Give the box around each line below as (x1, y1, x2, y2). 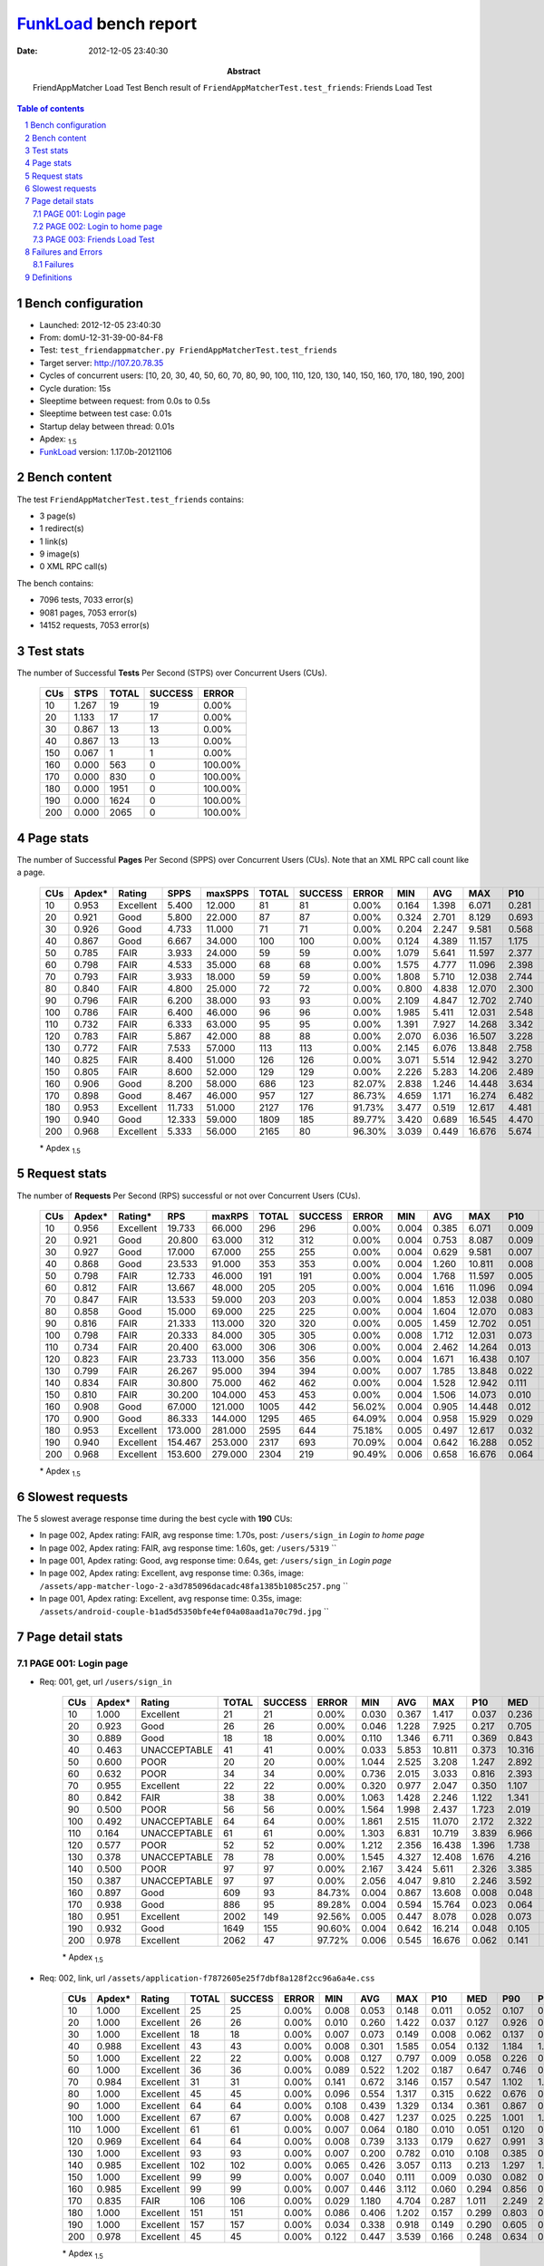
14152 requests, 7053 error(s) (39, 620, 150, 631)
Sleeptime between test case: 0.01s (39, 408, 172, 419)
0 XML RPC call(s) (39, 561, 108, 572)
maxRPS (211, 1210, 249, 1223)
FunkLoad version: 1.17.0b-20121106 (39, 446, 172, 457)
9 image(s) (39, 548, 81, 559)
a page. (16, 867, 45, 878)
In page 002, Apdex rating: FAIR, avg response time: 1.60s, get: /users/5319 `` (39, 1542, 337, 1554)
